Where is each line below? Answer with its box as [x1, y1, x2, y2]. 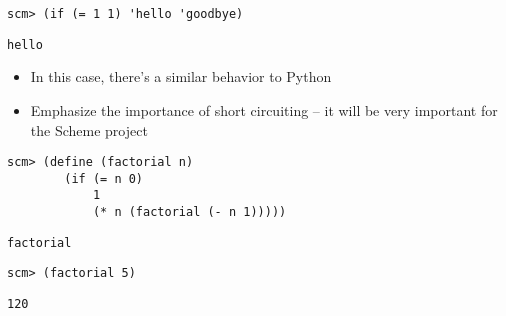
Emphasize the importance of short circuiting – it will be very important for [30, 99, 498, 120]
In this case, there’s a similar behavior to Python [30, 66, 332, 87]
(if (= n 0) [64, 171, 144, 186]
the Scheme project [30, 119, 148, 140]
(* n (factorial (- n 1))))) [92, 205, 287, 220]
